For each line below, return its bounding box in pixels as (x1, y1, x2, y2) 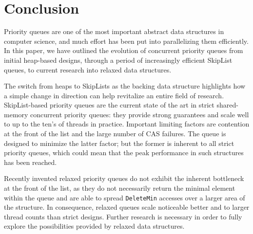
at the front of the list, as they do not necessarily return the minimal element (4, 183, 235, 193)
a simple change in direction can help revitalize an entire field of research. (4, 90, 224, 100)
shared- (216, 100, 238, 110)
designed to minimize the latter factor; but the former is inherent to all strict (4, 138, 234, 148)
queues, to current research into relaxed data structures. (4, 64, 172, 74)
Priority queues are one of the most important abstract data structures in (4, 26, 224, 36)
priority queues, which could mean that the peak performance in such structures (4, 147, 244, 158)
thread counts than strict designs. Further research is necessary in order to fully (4, 211, 242, 221)
